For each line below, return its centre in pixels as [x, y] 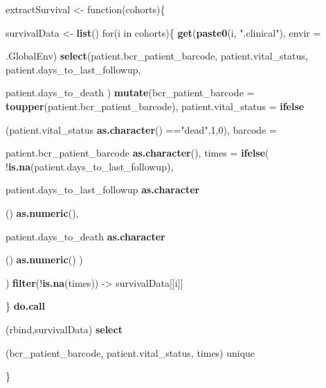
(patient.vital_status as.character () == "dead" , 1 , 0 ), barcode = [141, 129]
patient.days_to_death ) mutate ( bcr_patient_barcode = [130, 92]
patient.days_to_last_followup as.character [103, 189]
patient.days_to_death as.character [85, 236]
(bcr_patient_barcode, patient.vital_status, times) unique [130, 352]
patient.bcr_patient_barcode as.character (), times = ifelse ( [137, 153]
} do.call [26, 306]
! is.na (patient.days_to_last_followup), [90, 166]
